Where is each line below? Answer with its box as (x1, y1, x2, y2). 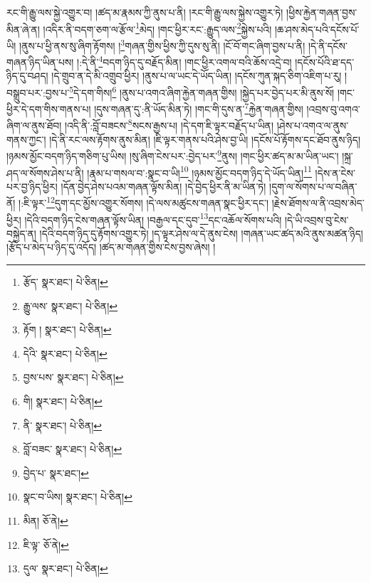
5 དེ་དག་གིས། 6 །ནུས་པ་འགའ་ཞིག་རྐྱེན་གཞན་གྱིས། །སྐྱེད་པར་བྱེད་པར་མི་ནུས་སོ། (69, 82, 335, 100)
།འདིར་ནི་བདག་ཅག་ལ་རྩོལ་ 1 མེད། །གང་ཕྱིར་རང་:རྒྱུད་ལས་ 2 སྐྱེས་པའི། (43, 19, 272, 36)
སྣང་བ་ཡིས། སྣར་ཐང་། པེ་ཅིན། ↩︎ (23, 489, 132, 504)
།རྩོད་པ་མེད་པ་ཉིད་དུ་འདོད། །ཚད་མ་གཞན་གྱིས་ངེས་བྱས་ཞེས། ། (6, 240, 216, 255)
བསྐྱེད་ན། (6, 225, 36, 240)
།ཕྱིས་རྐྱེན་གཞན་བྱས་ (286, 5, 357, 19)
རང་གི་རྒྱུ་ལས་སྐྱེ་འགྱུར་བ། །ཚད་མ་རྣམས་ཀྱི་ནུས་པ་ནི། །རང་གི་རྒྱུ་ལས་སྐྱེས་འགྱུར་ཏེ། (6, 5, 283, 19)
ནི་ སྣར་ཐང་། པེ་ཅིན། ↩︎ (23, 417, 103, 432)
